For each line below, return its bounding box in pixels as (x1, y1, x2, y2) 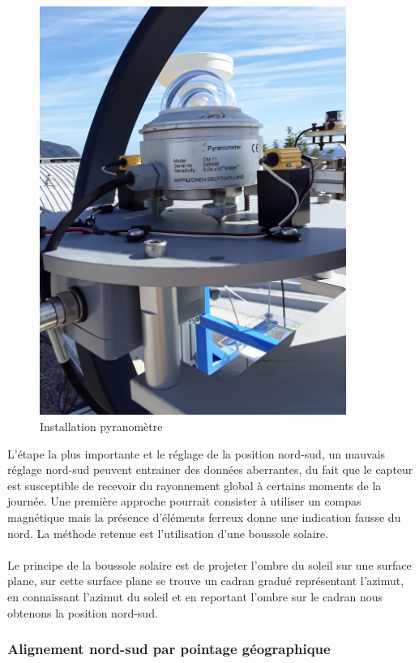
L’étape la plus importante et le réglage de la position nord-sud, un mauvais (7, 445, 386, 462)
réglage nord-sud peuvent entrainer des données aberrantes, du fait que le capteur (7, 461, 413, 478)
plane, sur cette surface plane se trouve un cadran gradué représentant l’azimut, (7, 572, 404, 589)
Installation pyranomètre (40, 418, 163, 435)
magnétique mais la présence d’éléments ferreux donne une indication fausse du (7, 508, 401, 525)
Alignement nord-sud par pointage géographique (7, 639, 331, 659)
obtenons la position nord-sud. (7, 604, 158, 621)
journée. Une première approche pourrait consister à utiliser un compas (7, 493, 361, 510)
